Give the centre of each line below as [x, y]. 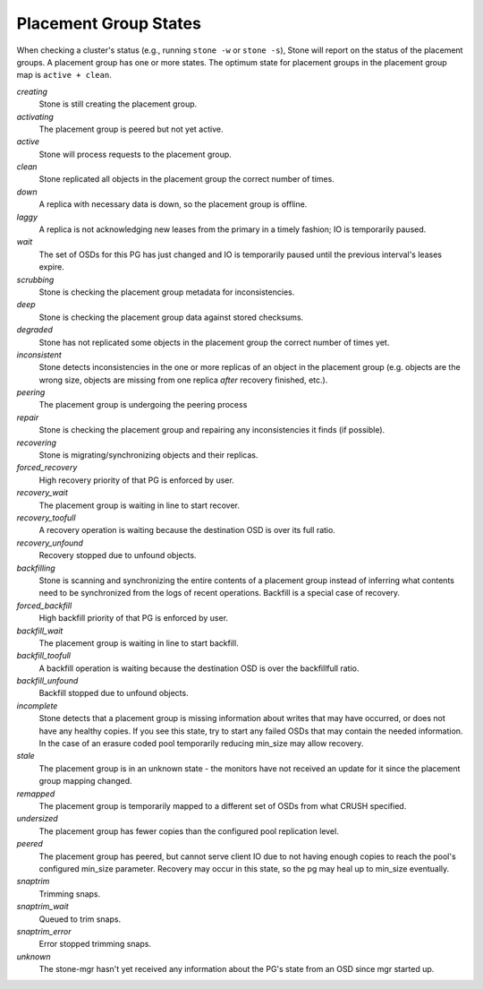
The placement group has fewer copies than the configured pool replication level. [189, 831]
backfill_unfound [47, 681]
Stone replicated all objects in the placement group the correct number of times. [186, 179]
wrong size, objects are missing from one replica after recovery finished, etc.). [183, 380]
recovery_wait [42, 493]
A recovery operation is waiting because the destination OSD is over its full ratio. [187, 530]
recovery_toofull [46, 518]
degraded [35, 330]
